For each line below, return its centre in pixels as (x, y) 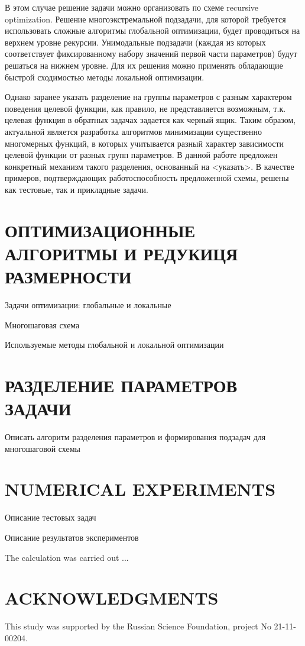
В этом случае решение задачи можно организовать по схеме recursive (132, 7)
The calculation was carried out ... (67, 557)
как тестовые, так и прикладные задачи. (77, 189)
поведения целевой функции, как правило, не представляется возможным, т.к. (145, 108)
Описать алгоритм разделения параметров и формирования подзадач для (135, 437)
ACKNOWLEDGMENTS (112, 598)
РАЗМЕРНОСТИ (68, 277)
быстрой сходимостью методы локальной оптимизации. (105, 77)
